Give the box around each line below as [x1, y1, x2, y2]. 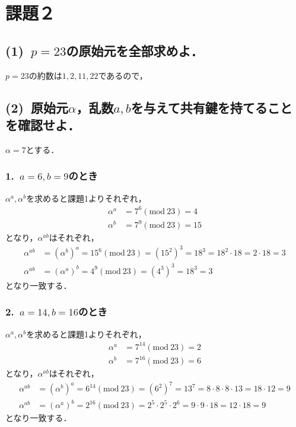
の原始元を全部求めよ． [66, 41, 203, 59]
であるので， [98, 69, 148, 81]
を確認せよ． [5, 115, 80, 133]
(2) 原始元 [5, 98, 68, 116]
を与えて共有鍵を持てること [131, 98, 292, 116]
